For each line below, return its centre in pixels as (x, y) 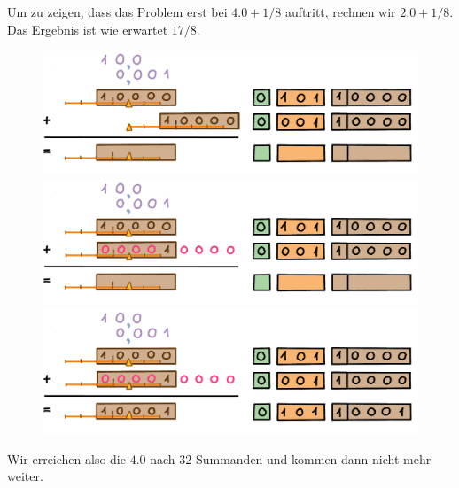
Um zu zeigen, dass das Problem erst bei (117, 12)
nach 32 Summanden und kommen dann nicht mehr (291, 458)
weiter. (25, 476)
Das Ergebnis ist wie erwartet (88, 29)
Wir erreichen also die (66, 458)
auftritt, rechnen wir (341, 12)
